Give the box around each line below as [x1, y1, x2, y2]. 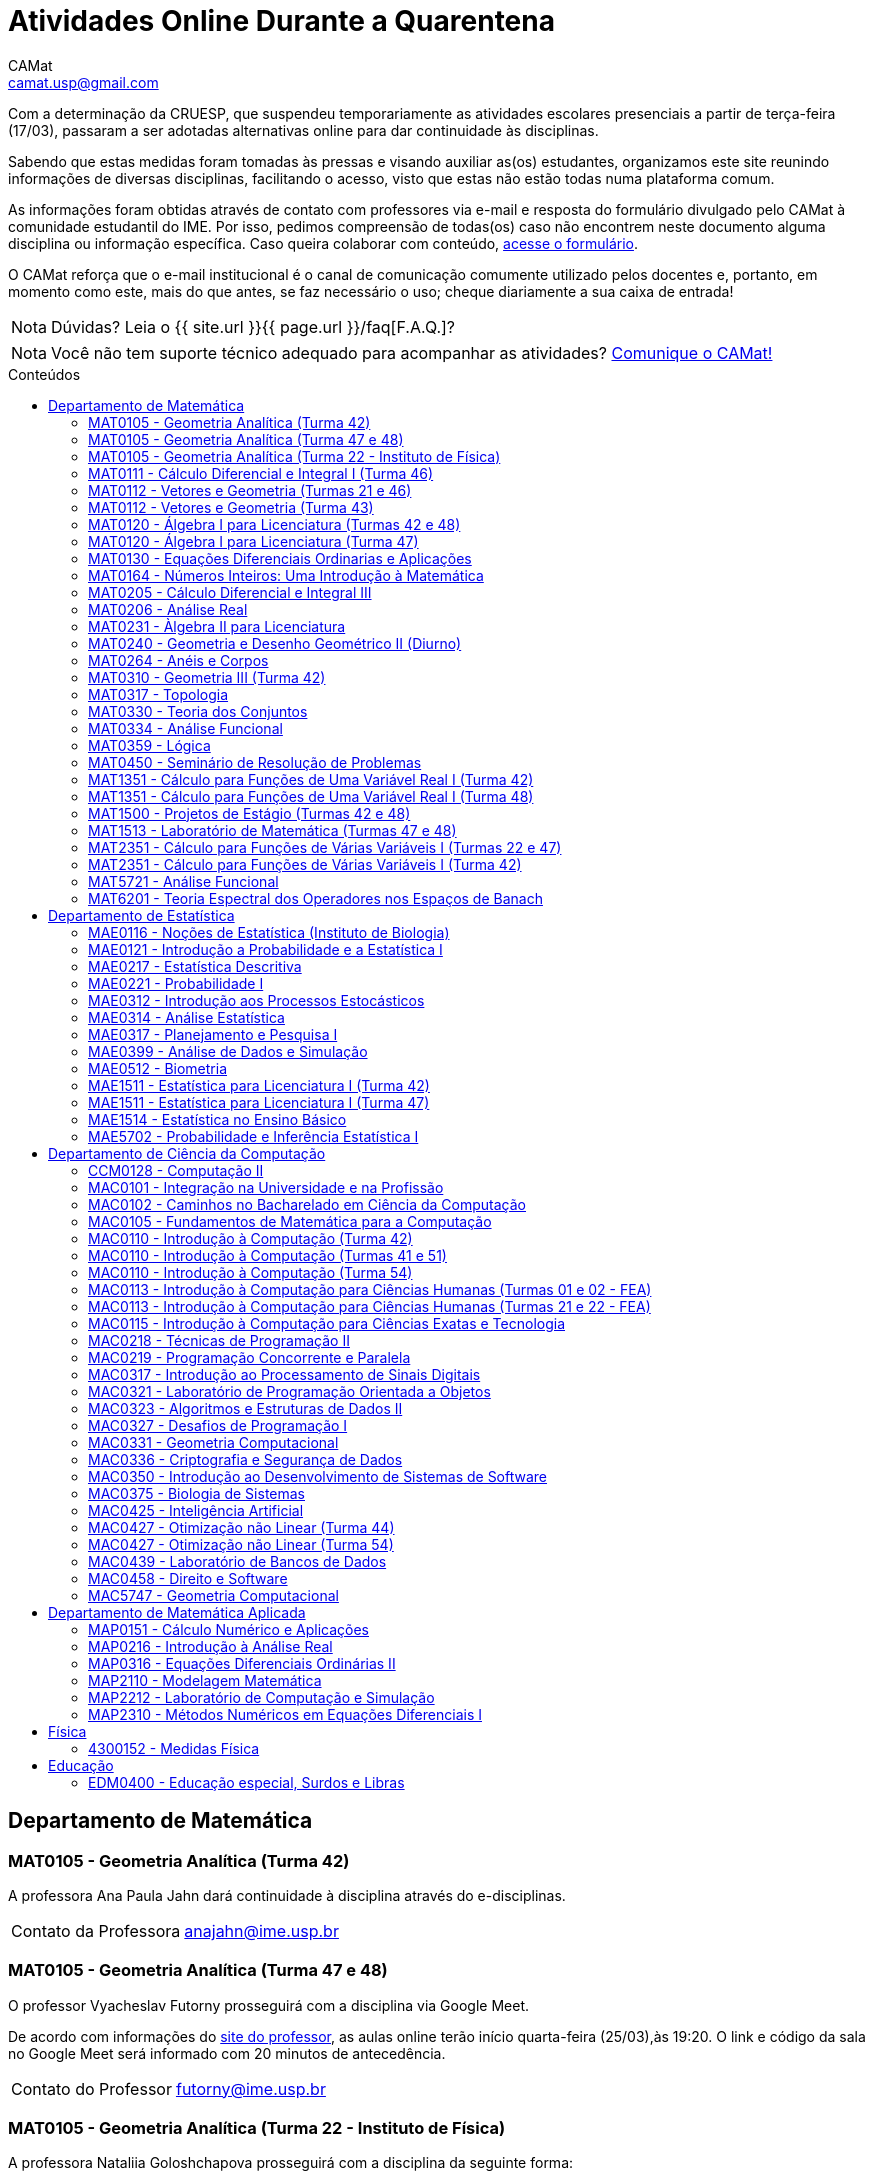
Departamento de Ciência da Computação [48, 1144, 326, 1162]
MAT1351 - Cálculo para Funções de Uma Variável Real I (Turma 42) [88, 770, 534, 788]
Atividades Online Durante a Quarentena [8, 4, 555, 38]
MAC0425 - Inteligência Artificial [88, 1501, 304, 1519]
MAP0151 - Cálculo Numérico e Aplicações [88, 1620, 369, 1638]
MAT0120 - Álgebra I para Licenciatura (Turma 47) [88, 532, 419, 550]
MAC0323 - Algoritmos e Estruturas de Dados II [88, 1399, 403, 1417]
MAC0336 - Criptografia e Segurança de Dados [88, 1450, 403, 1468]
